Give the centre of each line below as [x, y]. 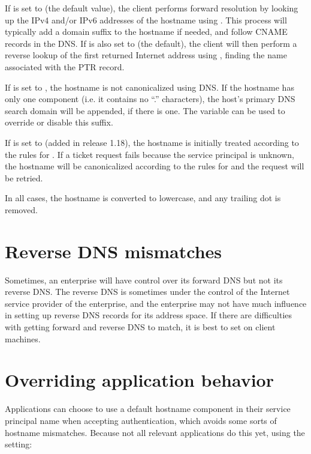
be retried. [24, 177]
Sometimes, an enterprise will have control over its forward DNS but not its [144, 280]
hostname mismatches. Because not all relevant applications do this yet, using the [155, 432]
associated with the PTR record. [65, 66]
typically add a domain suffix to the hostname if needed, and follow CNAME [146, 32]
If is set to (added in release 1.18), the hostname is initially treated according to [152, 142]
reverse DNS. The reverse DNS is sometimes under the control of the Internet [147, 292]
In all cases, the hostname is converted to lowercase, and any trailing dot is [143, 198]
